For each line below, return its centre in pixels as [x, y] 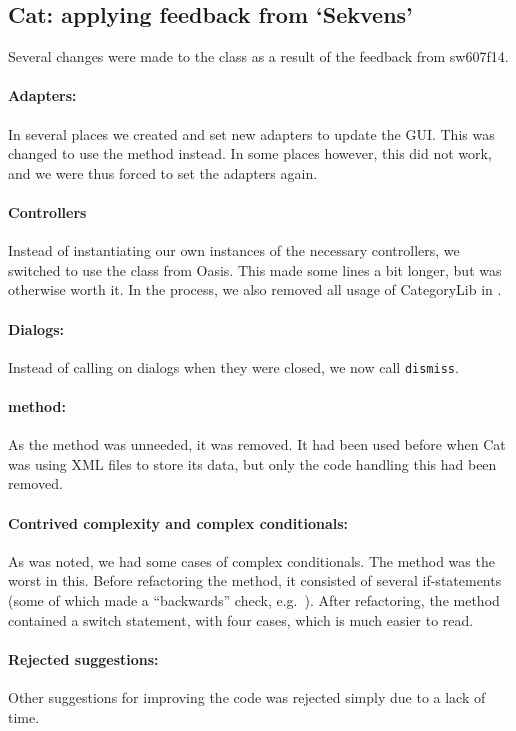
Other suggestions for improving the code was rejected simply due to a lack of [247, 696]
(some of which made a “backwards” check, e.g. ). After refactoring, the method [254, 599]
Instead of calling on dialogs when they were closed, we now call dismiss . [233, 366]
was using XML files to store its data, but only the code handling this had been [252, 463]
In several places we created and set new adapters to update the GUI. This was [251, 133]
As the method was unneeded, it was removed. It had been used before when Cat [257, 444]
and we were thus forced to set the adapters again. [163, 172]
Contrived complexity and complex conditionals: [178, 522]
